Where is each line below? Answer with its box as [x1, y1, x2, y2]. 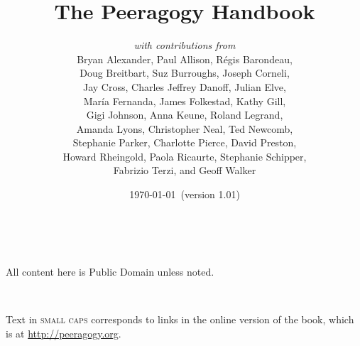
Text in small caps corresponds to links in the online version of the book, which [6, 312, 354, 327]
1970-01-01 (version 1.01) [129, 187, 240, 202]
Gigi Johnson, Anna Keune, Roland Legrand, [86, 107, 283, 122]
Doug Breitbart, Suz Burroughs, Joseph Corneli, [80, 65, 290, 80]
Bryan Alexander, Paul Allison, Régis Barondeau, [77, 51, 293, 66]
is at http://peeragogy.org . [6, 326, 121, 341]
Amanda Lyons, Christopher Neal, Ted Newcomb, [76, 121, 293, 136]
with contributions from [133, 38, 236, 53]
